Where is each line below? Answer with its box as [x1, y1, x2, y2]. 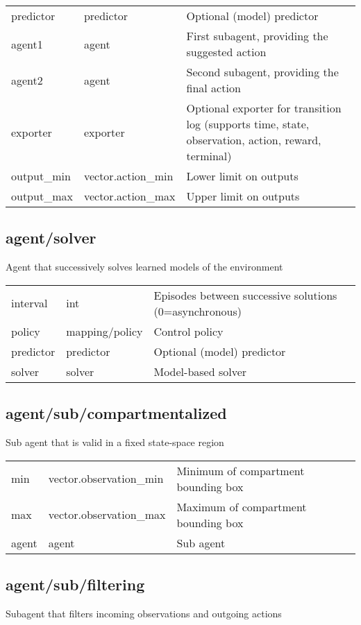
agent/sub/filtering [6, 573, 145, 594]
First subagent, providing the [186, 28, 328, 44]
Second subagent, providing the [186, 64, 339, 80]
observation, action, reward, [186, 132, 321, 148]
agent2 [11, 71, 43, 88]
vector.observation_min [48, 470, 164, 487]
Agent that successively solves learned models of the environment [6, 259, 283, 274]
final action [186, 80, 241, 96]
